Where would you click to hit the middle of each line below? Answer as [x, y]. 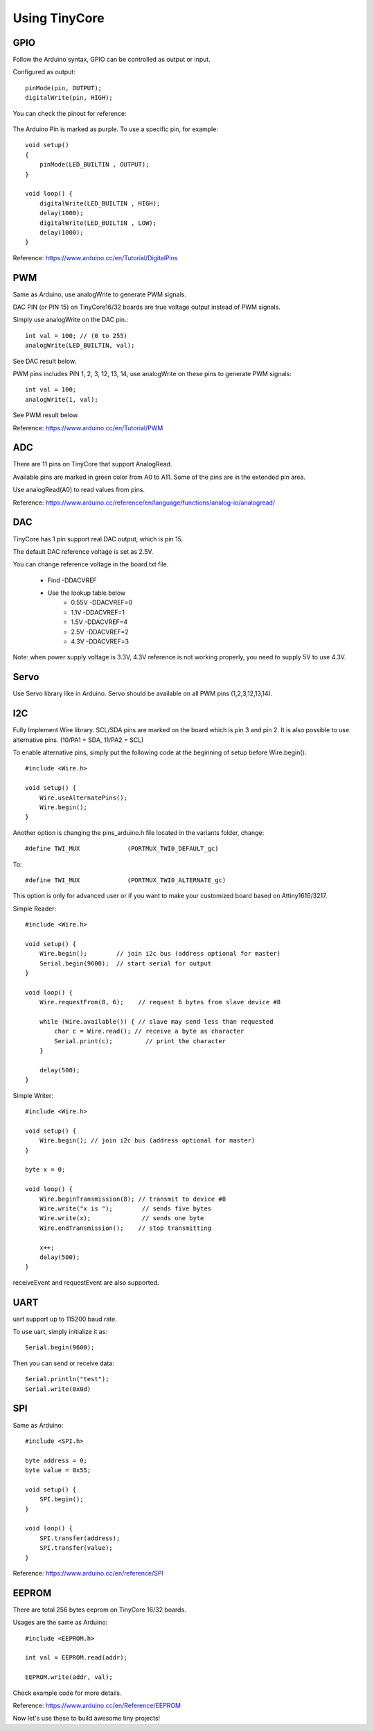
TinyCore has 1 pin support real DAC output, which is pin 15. [98, 539]
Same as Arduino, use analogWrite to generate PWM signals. [100, 294]
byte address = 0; [56, 1460]
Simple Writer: [33, 1095]
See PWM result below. [46, 415]
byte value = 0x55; [58, 1470]
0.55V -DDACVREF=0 [102, 602]
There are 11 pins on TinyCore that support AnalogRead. [92, 464]
